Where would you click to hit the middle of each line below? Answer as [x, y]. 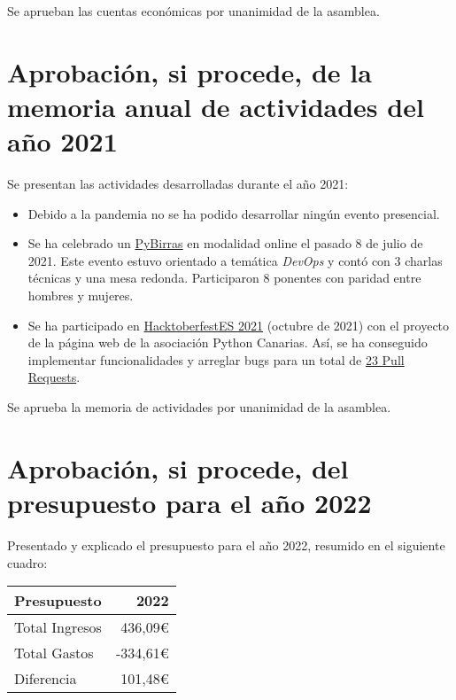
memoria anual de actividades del [216, 106]
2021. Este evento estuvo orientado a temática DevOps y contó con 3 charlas [235, 260]
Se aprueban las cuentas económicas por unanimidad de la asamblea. [193, 11]
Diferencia [46, 679]
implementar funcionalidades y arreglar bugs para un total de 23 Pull [216, 359]
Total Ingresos [58, 627]
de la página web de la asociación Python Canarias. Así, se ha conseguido [228, 342]
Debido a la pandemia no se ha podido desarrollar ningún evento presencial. [234, 213]
